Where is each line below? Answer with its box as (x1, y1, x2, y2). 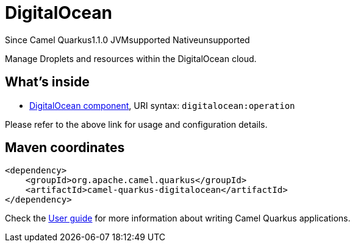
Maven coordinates (5, 140, 125, 156)
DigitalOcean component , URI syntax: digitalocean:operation (29, 100, 295, 111)
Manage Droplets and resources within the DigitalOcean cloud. (5, 53, 257, 64)
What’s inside (5, 74, 90, 90)
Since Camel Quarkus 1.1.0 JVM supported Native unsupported (5, 34, 250, 45)
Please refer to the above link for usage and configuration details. (5, 119, 268, 130)
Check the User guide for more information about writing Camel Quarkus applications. (5, 213, 351, 224)
